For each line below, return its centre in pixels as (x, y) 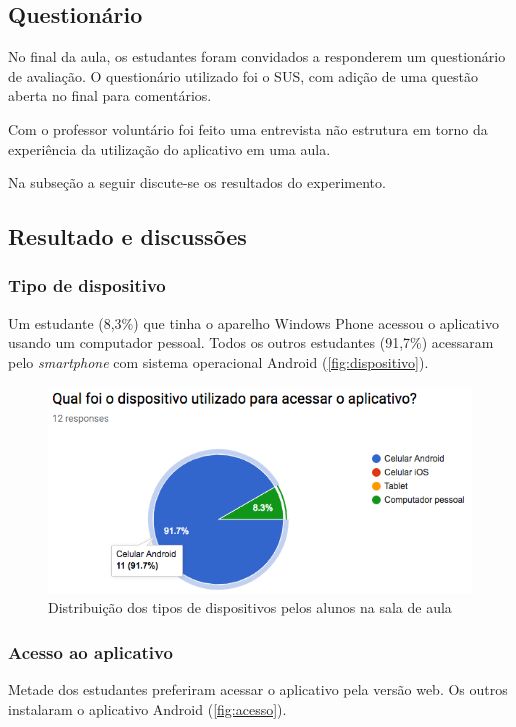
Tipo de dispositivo (87, 285)
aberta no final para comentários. (110, 95)
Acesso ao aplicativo (90, 651)
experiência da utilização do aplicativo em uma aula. (169, 148)
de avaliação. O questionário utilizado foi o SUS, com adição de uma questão (243, 75)
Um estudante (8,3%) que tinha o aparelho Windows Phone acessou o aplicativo (253, 322)
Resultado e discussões (127, 236)
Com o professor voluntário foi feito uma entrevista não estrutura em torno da (248, 128)
